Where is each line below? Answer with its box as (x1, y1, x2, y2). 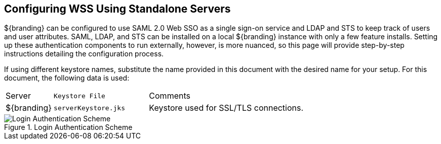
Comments (149, 91, 190, 101)
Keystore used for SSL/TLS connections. (149, 103, 304, 113)
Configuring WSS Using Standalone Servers (4, 3, 231, 15)
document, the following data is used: (4, 74, 130, 83)
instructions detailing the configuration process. (4, 49, 164, 58)
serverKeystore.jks (54, 104, 125, 112)
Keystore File (54, 92, 105, 100)
